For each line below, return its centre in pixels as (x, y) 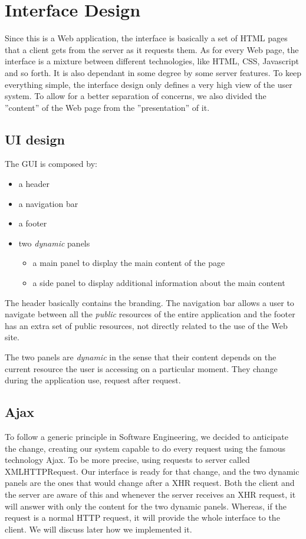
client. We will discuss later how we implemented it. (98, 529)
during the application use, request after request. (93, 380)
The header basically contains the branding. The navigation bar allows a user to (149, 302)
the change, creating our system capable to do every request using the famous (145, 448)
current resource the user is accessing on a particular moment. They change (141, 368)
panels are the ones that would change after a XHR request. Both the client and (150, 483)
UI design (35, 139)
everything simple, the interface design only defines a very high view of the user (149, 84)
